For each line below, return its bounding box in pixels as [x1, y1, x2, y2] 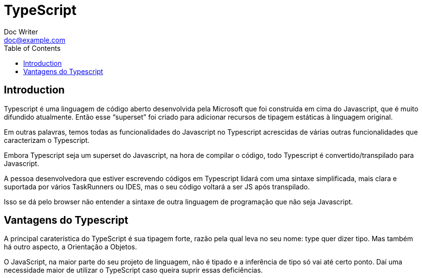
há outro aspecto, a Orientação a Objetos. [4, 243, 137, 251]
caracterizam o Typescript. [4, 136, 90, 144]
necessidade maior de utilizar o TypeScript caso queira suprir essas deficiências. [4, 266, 263, 275]
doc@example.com [4, 35, 65, 44]
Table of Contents [4, 44, 61, 52]
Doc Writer [4, 27, 38, 36]
